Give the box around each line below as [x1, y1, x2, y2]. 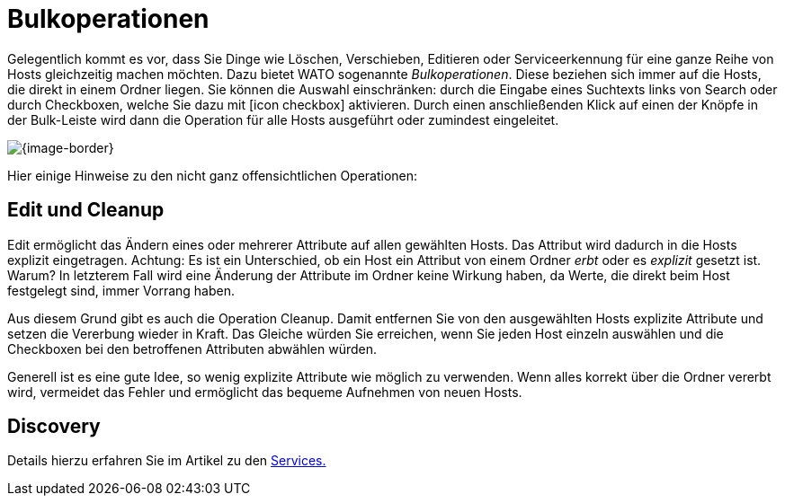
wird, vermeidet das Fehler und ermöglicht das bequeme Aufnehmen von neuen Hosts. [7, 384, 522, 400]
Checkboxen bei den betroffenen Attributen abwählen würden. [7, 340, 378, 357]
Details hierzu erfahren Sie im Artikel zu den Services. [7, 453, 326, 469]
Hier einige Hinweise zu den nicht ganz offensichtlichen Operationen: [7, 167, 418, 183]
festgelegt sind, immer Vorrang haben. [7, 282, 235, 298]
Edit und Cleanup [7, 199, 165, 222]
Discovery [7, 415, 101, 438]
